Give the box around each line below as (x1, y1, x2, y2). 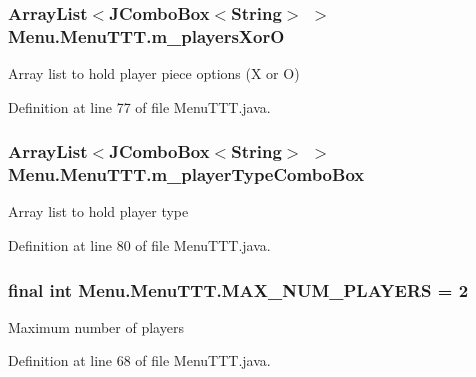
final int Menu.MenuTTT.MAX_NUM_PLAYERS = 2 (8, 277, 469, 302)
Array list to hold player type (8, 201, 189, 222)
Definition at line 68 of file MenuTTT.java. (8, 350, 271, 371)
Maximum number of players (8, 316, 184, 337)
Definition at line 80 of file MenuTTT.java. (8, 235, 271, 256)
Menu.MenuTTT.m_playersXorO (8, 23, 285, 48)
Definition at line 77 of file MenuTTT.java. (8, 96, 271, 117)
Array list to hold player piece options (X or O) (8, 63, 300, 84)
